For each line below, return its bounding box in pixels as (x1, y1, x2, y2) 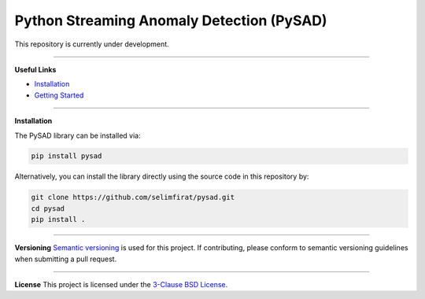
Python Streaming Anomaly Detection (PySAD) (14, 12, 327, 29)
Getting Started (34, 90, 84, 100)
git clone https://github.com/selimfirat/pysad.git (31, 193, 235, 202)
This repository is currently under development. (14, 39, 169, 49)
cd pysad (31, 204, 65, 212)
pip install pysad (31, 152, 102, 161)
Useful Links (14, 65, 57, 74)
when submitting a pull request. (14, 254, 117, 264)
